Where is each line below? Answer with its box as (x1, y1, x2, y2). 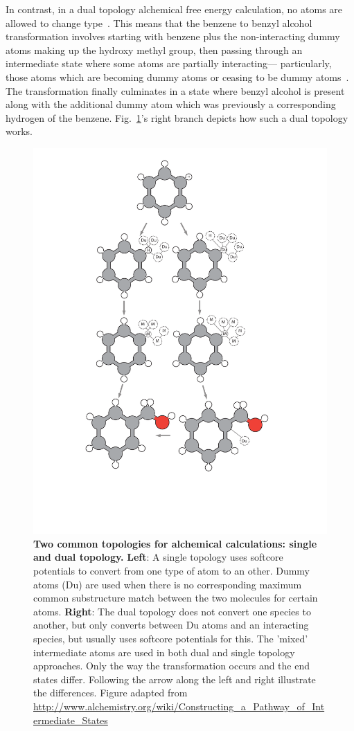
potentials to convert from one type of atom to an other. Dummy (33, 563, 310, 578)
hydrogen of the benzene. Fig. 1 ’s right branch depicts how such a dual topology (6, 110, 348, 125)
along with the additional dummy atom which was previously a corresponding (6, 97, 336, 111)
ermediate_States (33, 712, 108, 727)
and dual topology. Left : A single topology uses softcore (33, 550, 283, 564)
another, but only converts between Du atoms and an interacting (33, 617, 309, 632)
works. (6, 124, 33, 138)
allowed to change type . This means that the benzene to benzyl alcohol (6, 15, 312, 30)
